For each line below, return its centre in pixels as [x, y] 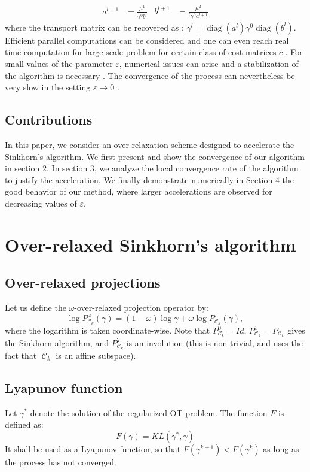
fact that [21, 355]
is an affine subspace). [96, 355]
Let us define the [36, 308]
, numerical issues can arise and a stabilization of [209, 63]
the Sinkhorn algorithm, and [57, 342]
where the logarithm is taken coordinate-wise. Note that [108, 330]
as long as [281, 448]
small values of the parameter [59, 63]
